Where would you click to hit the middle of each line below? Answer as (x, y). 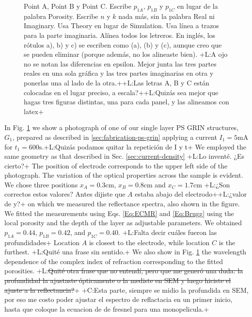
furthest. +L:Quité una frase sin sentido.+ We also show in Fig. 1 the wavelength (126, 252)
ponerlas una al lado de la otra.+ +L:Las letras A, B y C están (117, 82)
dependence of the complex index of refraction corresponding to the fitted (114, 261)
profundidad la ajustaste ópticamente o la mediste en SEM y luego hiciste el (118, 280)
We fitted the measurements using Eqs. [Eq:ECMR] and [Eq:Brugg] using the (119, 213)
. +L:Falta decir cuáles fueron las (168, 232)
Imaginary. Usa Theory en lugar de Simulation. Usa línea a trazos (121, 25)
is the (227, 242)
